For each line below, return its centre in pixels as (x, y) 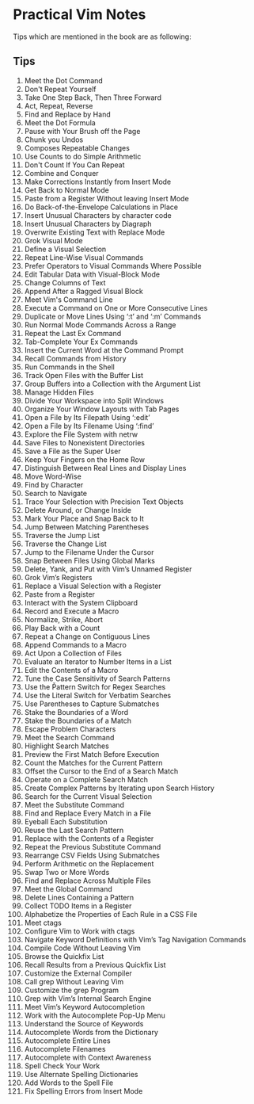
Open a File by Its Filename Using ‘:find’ (89, 426)
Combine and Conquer (61, 173)
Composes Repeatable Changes (77, 147)
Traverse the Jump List (62, 535)
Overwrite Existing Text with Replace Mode (95, 232)
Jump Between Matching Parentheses (87, 527)
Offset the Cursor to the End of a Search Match (101, 771)
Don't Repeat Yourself (60, 89)
